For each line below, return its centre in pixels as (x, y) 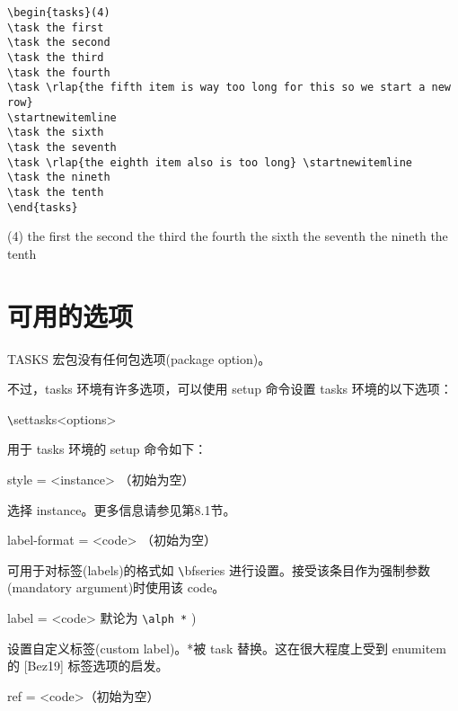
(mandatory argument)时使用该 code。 (116, 587)
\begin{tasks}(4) (59, 13)
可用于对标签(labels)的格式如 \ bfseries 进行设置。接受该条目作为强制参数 (219, 569)
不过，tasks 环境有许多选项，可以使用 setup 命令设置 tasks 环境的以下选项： (230, 389)
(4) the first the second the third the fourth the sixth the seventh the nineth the (228, 236)
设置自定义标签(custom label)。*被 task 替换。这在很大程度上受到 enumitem (227, 648)
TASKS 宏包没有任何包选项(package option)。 (139, 358)
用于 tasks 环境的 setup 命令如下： (107, 449)
